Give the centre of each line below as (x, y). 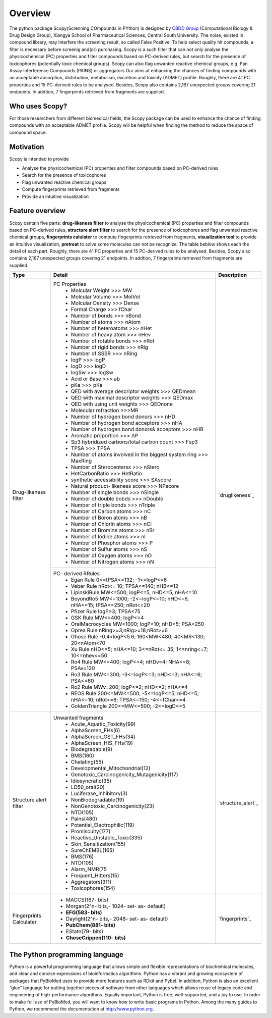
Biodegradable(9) (92, 749)
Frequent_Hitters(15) (95, 876)
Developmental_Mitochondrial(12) (111, 769)
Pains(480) (84, 819)
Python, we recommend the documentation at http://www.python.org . (82, 1009)
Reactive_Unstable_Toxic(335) (107, 838)
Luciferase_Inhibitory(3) (99, 794)
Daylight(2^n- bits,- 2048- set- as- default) (117, 919)
